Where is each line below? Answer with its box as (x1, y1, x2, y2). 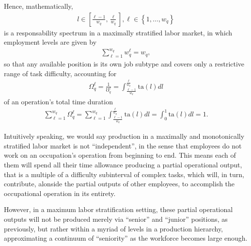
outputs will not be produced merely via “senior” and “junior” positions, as (4, 214, 228, 224)
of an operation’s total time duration (4, 96, 113, 106)
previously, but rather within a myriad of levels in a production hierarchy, (4, 223, 223, 233)
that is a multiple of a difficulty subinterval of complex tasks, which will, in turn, (4, 169, 244, 179)
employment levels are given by (4, 37, 97, 47)
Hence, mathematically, (4, 1, 73, 11)
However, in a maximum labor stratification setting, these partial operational (4, 204, 233, 214)
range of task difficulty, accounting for (4, 68, 117, 78)
